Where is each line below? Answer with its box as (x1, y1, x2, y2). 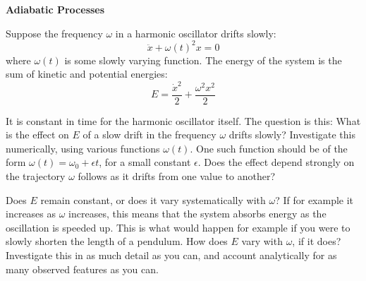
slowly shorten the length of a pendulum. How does (6, 234, 228, 249)
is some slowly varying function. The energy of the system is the (64, 52, 342, 67)
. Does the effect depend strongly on (197, 155, 355, 169)
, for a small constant (99, 155, 191, 169)
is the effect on (6, 127, 69, 142)
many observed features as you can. (6, 261, 159, 276)
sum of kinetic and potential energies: (6, 66, 168, 81)
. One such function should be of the (190, 140, 348, 155)
